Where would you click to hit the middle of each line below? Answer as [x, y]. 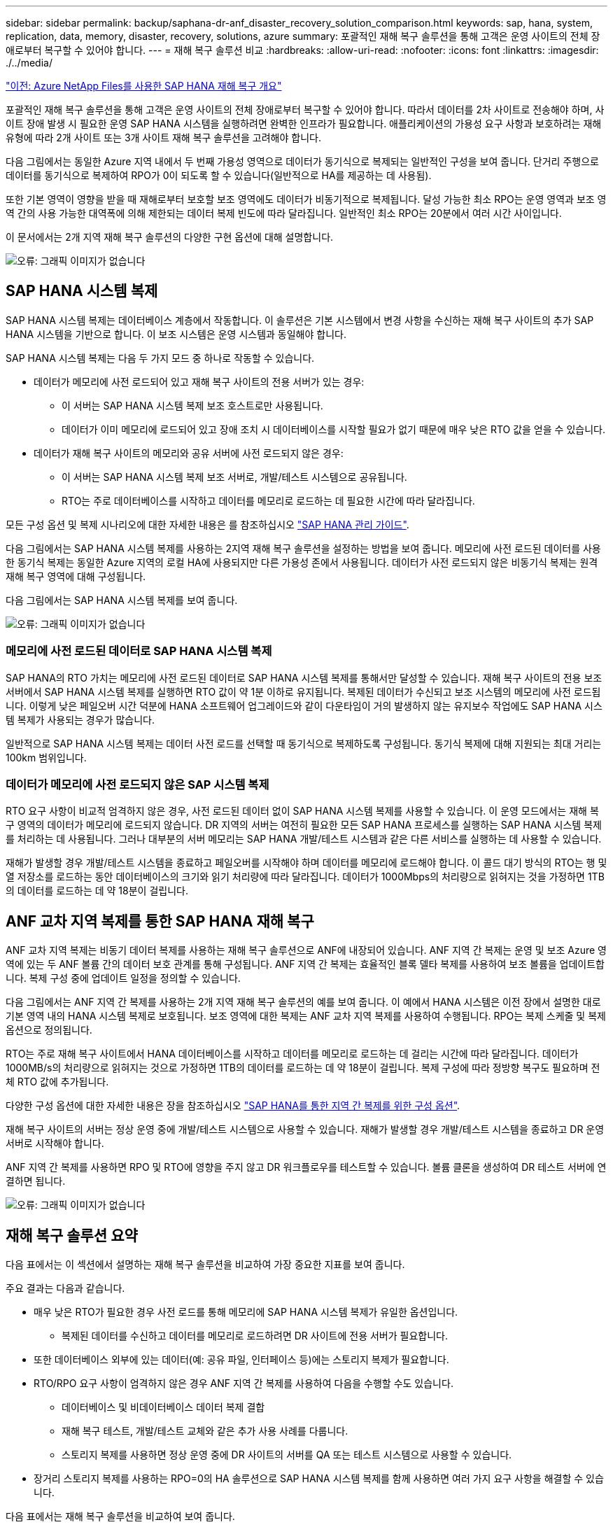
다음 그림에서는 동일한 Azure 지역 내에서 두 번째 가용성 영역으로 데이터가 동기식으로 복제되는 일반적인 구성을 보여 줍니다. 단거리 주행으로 [302, 161]
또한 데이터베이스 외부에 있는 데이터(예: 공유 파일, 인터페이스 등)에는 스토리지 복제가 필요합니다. [241, 1360]
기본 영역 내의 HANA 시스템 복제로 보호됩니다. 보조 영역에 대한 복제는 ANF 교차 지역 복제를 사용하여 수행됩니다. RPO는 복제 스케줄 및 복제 [306, 1016]
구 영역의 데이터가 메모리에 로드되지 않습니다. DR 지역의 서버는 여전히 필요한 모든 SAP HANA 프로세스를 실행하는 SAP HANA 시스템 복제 [304, 825]
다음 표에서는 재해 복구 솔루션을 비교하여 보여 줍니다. [120, 1517]
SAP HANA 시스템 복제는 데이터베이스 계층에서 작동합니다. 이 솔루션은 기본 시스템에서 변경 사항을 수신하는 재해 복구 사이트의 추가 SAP [300, 320]
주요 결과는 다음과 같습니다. [65, 1288]
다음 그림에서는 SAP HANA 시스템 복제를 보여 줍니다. [122, 600]
